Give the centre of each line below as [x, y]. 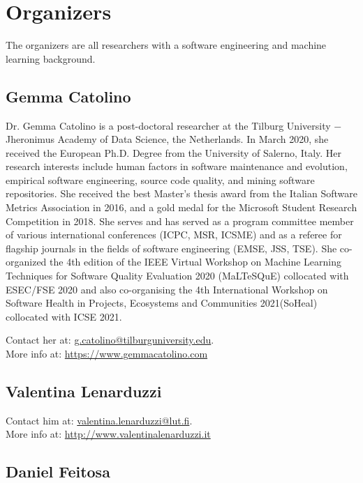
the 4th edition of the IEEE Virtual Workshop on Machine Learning [195, 262]
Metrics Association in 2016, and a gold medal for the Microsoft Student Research [181, 207]
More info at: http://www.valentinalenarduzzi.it [108, 434]
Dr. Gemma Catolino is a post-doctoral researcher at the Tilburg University [168, 125]
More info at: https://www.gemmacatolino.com [107, 354]
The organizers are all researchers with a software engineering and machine [166, 45]
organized [26, 262]
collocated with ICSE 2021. [64, 316]
